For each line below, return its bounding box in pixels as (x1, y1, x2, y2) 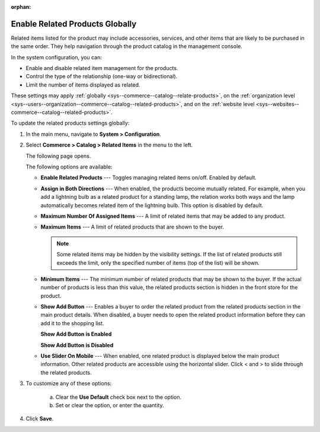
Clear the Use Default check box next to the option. (55, 393, 182, 401)
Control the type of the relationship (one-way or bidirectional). (25, 73, 178, 80)
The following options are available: (25, 163, 113, 170)
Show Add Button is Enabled (40, 331, 112, 338)
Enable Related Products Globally (11, 18, 137, 29)
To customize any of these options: (25, 380, 112, 387)
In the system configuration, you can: (11, 53, 102, 61)
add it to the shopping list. (40, 319, 104, 326)
